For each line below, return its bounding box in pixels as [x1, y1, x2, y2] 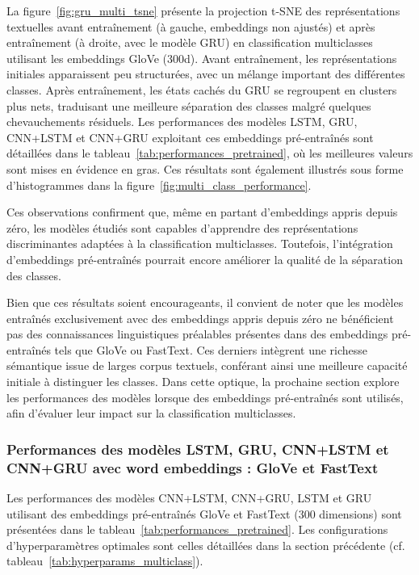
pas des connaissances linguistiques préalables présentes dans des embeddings [6, 325, 388, 342]
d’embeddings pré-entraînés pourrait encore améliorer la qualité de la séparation [6, 250, 403, 267]
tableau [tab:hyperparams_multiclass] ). [6, 552, 203, 569]
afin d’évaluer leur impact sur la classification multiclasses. [6, 405, 296, 422]
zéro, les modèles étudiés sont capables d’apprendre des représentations [6, 219, 358, 236]
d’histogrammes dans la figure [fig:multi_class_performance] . [6, 176, 312, 193]
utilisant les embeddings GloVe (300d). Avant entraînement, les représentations [6, 49, 397, 66]
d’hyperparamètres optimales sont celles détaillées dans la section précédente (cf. [6, 536, 405, 553]
